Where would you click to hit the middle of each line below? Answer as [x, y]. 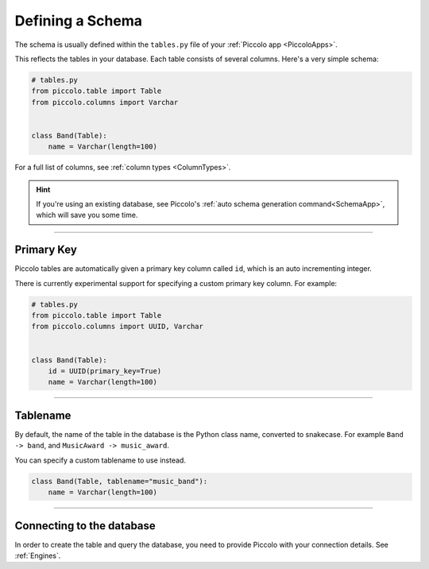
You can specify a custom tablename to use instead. [100, 460]
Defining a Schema [79, 21]
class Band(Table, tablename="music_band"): [120, 481]
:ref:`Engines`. [38, 555]
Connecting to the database [85, 526]
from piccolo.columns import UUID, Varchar [118, 327]
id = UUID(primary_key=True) [105, 371]
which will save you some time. [87, 215]
